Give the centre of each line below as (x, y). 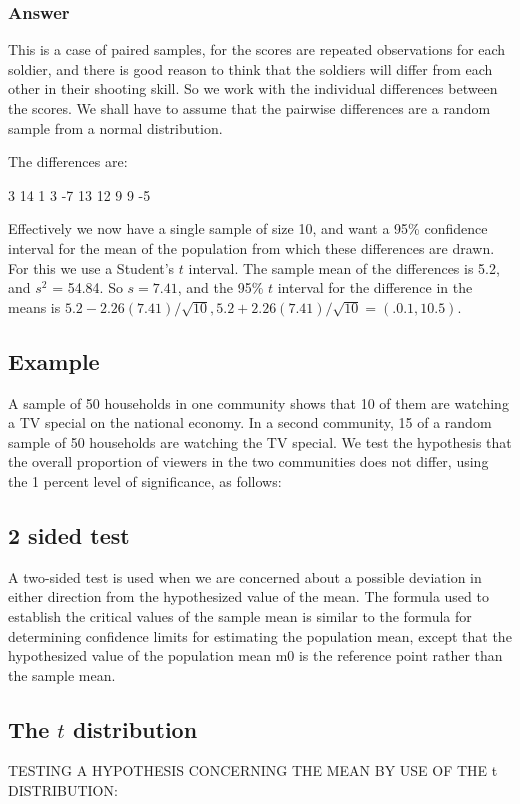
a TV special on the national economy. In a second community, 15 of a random (250, 422)
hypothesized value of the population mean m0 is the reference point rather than (255, 655)
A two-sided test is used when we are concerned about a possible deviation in (245, 576)
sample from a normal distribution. (115, 127)
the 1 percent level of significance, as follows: (145, 480)
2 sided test (69, 534)
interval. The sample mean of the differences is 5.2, (344, 267)
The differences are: (68, 161)
